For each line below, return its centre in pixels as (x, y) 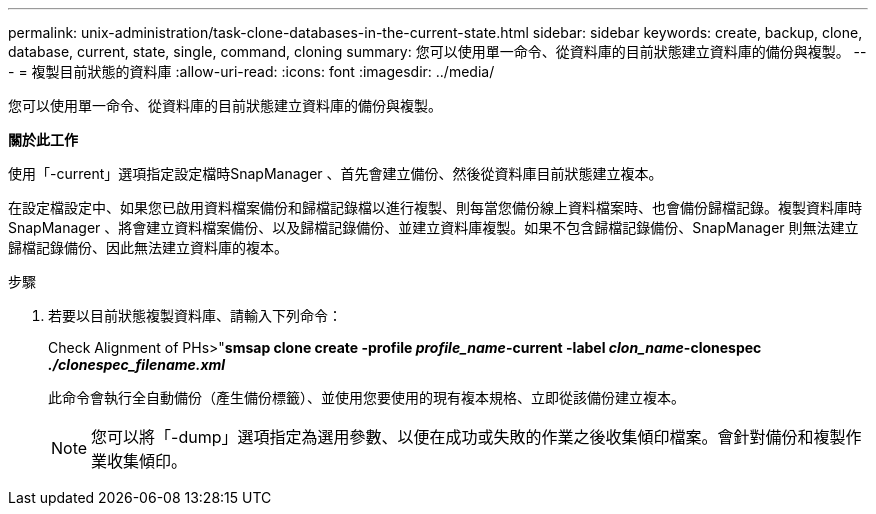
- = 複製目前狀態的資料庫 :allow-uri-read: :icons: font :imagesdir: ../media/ (251, 71)
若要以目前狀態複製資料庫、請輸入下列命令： (195, 315)
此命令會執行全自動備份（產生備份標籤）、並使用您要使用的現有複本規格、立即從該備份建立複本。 (366, 397)
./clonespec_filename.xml (137, 364)
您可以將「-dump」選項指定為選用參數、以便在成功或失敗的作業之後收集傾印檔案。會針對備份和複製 (468, 437)
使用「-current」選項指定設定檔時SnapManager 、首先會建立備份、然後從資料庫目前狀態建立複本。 (335, 173)
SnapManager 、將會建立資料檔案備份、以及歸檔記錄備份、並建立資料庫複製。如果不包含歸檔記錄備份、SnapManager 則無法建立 (433, 227)
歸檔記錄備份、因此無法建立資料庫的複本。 (148, 247)
